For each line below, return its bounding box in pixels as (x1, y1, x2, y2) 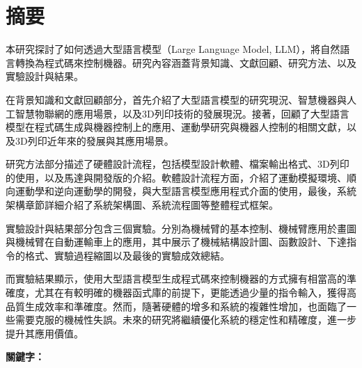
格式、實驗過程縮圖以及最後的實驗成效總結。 (24, 248, 230, 262)
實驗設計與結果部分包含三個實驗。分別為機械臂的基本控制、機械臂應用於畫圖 (6, 221, 356, 235)
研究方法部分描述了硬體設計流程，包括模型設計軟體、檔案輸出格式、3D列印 (6, 157, 349, 171)
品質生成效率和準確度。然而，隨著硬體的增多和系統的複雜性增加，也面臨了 (6, 298, 347, 313)
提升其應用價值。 (6, 326, 84, 340)
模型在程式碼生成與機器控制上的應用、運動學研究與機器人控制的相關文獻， (6, 120, 347, 134)
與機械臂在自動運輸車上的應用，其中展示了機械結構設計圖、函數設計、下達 (6, 234, 347, 249)
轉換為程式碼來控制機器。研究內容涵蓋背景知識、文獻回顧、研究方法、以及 (15, 55, 356, 70)
